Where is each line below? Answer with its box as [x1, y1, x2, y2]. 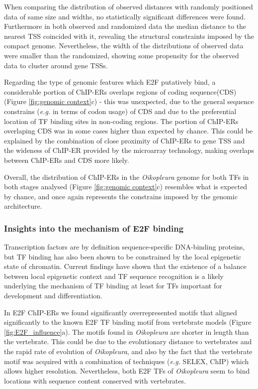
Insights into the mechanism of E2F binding [4, 222, 184, 234]
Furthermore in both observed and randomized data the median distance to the [4, 21, 247, 31]
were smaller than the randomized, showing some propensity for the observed [4, 50, 239, 60]
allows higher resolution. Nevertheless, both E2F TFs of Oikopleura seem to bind [4, 366, 250, 376]
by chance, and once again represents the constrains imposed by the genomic [4, 191, 238, 201]
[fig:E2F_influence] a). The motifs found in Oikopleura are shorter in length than [4, 326, 249, 337]
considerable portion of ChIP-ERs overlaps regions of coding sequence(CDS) [4, 86, 237, 97]
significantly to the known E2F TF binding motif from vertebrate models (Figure [4, 317, 252, 327]
